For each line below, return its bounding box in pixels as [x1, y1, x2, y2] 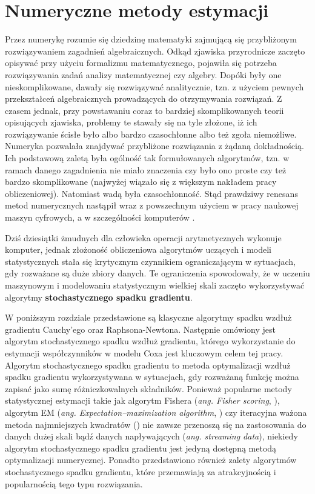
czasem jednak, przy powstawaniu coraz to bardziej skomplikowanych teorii [5, 104, 284, 116]
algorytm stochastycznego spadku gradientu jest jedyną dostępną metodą [5, 441, 277, 454]
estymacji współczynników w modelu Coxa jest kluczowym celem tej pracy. [5, 346, 283, 359]
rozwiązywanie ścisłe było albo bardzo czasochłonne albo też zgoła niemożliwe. [5, 127, 297, 140]
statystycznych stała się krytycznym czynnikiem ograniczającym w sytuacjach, [5, 255, 296, 267]
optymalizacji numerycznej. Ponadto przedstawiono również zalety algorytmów [5, 453, 297, 466]
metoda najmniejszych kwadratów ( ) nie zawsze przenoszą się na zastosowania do [5, 418, 307, 430]
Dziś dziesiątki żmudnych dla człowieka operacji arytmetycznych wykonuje [5, 231, 282, 244]
